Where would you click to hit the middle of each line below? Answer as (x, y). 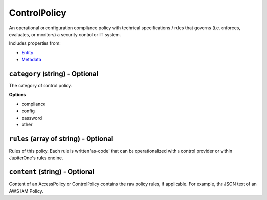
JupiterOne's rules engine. (36, 158)
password (32, 118)
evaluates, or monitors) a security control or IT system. (65, 34)
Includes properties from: (35, 43)
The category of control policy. (41, 86)
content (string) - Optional (52, 172)
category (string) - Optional (54, 73)
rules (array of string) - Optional (61, 139)
